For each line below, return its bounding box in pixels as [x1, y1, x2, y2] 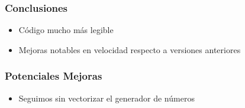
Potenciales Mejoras [5, 68, 102, 83]
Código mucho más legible [18, 24, 114, 36]
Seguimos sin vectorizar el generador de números [18, 91, 195, 104]
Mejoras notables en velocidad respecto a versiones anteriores [18, 43, 241, 55]
